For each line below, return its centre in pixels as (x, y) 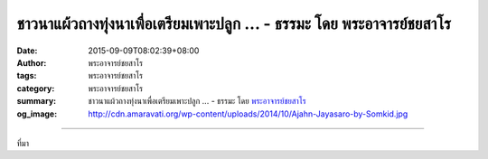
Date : (27, 51)
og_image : (37, 114)
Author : (32, 62)
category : (36, 88)
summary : (37, 101)
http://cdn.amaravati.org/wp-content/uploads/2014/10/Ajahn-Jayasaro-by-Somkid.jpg (248, 114)
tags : (27, 76)
